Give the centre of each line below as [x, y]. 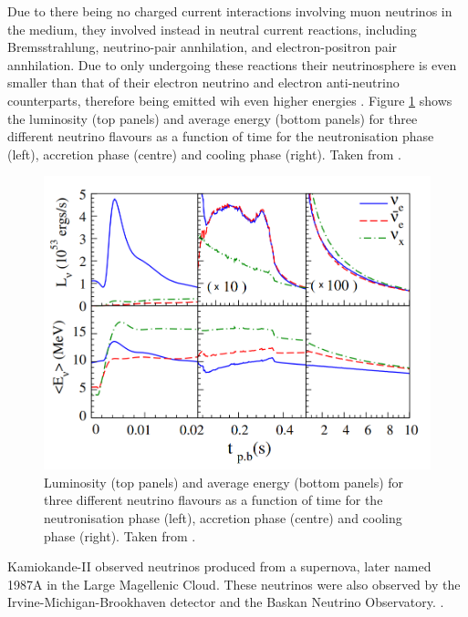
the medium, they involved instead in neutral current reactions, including [212, 29]
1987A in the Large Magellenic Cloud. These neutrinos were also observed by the [234, 584]
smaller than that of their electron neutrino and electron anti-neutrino [203, 82]
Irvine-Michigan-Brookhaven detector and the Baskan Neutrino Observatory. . [226, 602]
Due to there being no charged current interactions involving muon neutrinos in [230, 11]
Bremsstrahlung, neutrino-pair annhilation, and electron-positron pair [203, 47]
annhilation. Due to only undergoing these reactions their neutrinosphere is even [232, 64]
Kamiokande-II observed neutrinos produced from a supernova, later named [219, 566]
